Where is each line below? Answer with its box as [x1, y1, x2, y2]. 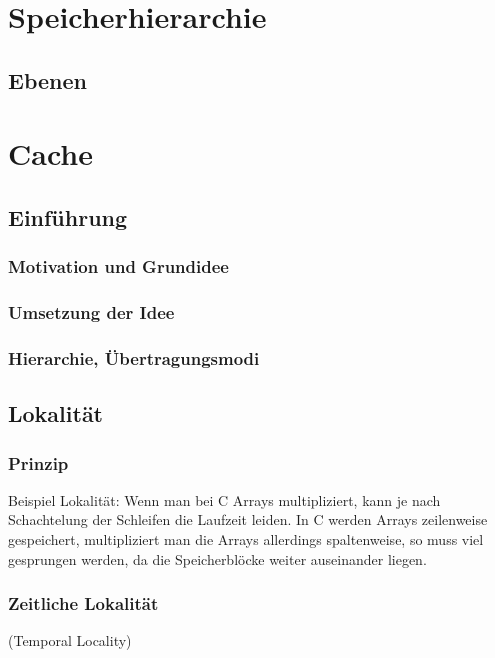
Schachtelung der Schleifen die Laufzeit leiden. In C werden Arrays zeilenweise [8, 509, 488, 530]
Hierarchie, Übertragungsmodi [8, 345, 260, 370]
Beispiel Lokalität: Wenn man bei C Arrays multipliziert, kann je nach [8, 489, 441, 510]
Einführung [8, 201, 128, 232]
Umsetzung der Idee [8, 300, 175, 325]
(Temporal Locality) [8, 630, 132, 651]
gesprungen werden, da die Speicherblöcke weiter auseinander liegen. [8, 548, 427, 569]
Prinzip [8, 450, 69, 475]
